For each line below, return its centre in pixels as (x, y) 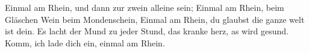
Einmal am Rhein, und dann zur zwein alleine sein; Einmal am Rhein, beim (145, 7)
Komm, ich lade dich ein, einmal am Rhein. (85, 42)
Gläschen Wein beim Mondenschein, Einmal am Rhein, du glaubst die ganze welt (155, 19)
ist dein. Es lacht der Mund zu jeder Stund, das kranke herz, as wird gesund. (147, 31)
